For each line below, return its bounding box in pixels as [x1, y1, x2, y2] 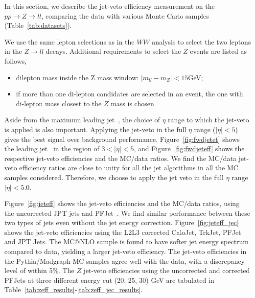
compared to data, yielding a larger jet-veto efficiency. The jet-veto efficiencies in [4, 246, 247, 256]
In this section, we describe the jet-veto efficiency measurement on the [4, 1, 215, 11]
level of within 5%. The [4, 265, 74, 275]
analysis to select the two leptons [152, 36, 251, 46]
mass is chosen [111, 98, 154, 108]
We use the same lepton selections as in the [4, 36, 135, 46]
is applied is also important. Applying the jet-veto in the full [4, 124, 186, 134]
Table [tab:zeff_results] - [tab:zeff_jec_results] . [4, 284, 143, 295]
